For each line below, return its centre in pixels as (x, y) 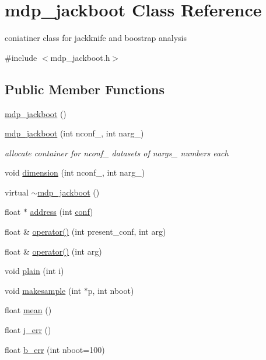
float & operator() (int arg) (53, 251)
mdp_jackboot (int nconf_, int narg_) (74, 133)
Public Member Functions (85, 89)
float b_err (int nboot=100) (55, 349)
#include (21, 57)
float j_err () (28, 330)
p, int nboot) (111, 290)
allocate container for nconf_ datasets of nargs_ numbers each (117, 152)
